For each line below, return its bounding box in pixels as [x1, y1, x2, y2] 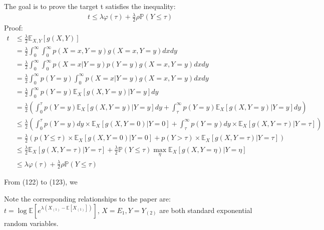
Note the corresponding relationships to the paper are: [4, 193, 171, 204]
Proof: [4, 22, 23, 32]
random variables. [4, 217, 59, 228]
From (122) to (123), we [4, 176, 78, 187]
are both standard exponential [159, 204, 252, 215]
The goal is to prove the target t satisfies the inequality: [4, 1, 176, 11]
